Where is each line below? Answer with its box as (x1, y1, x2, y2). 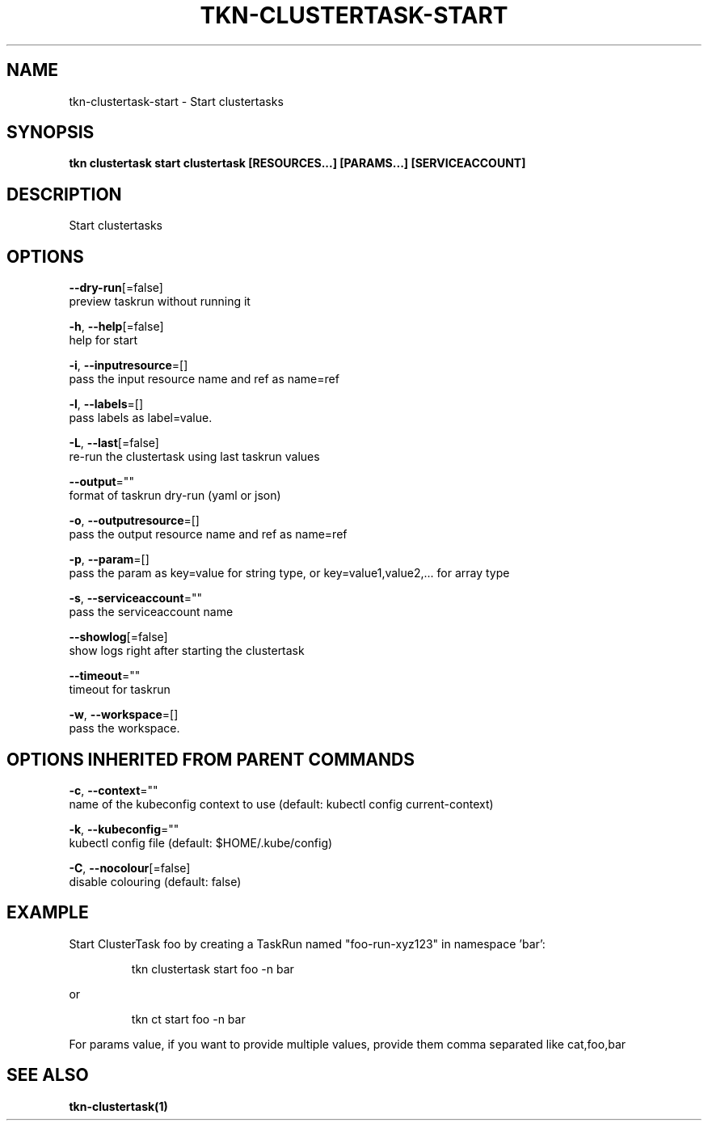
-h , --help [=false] (69, 319, 164, 334)
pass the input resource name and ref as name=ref (69, 372, 339, 386)
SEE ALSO (6, 1065, 89, 1086)
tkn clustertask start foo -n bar (131, 961, 294, 976)
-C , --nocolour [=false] (69, 860, 191, 875)
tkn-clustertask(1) (69, 1099, 168, 1113)
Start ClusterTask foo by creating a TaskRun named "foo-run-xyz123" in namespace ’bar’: (69, 936, 546, 951)
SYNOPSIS (6, 122, 95, 143)
